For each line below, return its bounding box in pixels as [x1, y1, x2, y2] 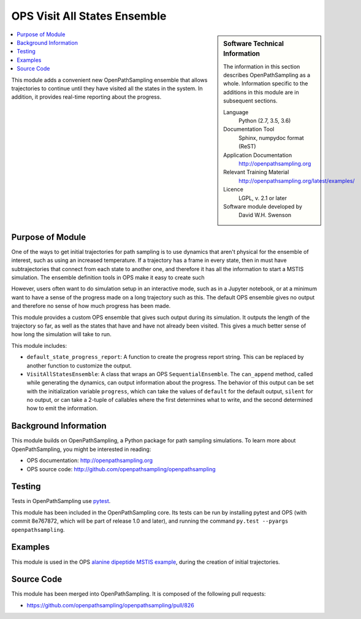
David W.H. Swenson [238, 212, 292, 219]
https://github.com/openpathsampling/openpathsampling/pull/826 [26, 601, 194, 609]
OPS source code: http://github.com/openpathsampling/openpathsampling [26, 465, 216, 472]
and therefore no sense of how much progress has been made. [11, 302, 171, 310]
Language [223, 108, 249, 116]
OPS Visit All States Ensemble [11, 9, 167, 23]
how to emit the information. [26, 405, 98, 412]
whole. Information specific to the [223, 80, 308, 87]
